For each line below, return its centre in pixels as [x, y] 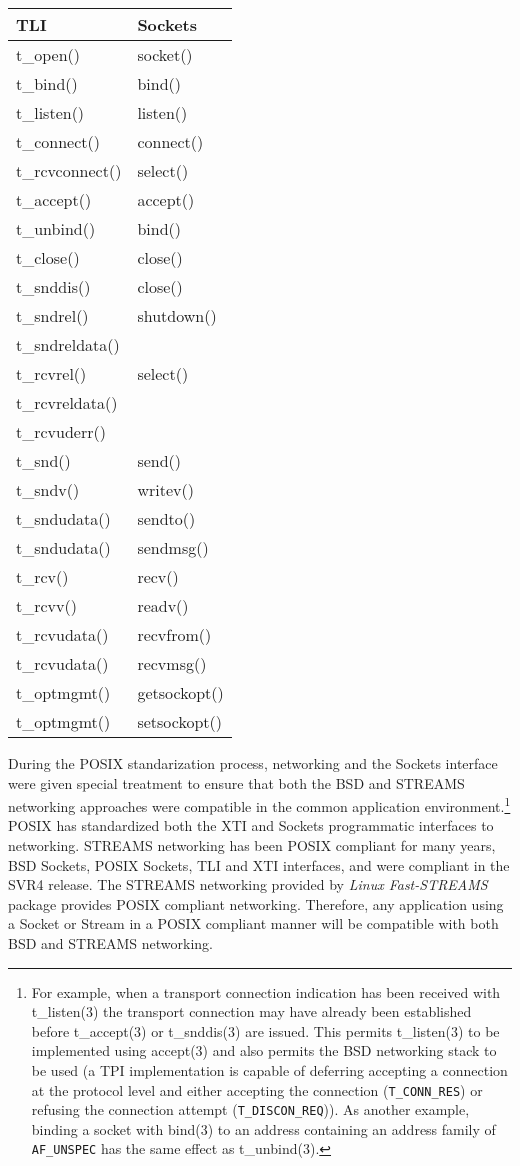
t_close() [48, 257]
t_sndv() [48, 489]
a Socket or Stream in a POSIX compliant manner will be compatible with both [253, 923]
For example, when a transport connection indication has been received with [266, 991]
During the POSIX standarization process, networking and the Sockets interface [253, 763]
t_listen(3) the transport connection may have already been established [251, 1011]
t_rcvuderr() [61, 431]
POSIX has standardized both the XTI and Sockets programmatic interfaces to [251, 825]
